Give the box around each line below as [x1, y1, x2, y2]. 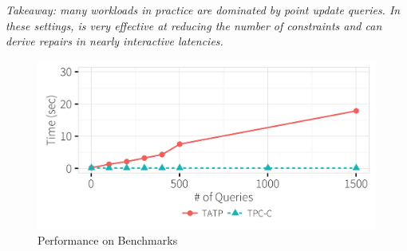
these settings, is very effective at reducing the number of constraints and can [6, 17, 382, 33]
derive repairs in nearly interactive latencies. [6, 33, 223, 49]
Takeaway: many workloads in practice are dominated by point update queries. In [6, 2, 401, 18]
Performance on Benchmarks [38, 232, 178, 249]
